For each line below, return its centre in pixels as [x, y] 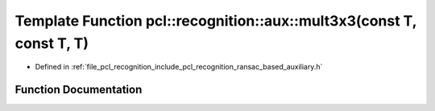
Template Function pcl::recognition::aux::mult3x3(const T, [216, 21]
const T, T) [52, 43]
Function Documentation [79, 90]
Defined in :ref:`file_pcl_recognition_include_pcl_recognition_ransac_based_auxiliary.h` [179, 67]
